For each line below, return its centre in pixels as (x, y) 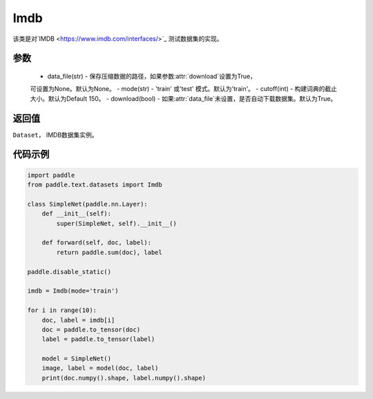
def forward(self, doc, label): (97, 243)
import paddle (51, 175)
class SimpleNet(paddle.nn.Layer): (87, 204)
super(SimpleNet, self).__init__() (117, 223)
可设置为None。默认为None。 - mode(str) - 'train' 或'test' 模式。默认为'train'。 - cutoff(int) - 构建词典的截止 (184, 89)
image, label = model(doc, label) (100, 368)
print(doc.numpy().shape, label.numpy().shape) (124, 378)
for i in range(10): (62, 310)
